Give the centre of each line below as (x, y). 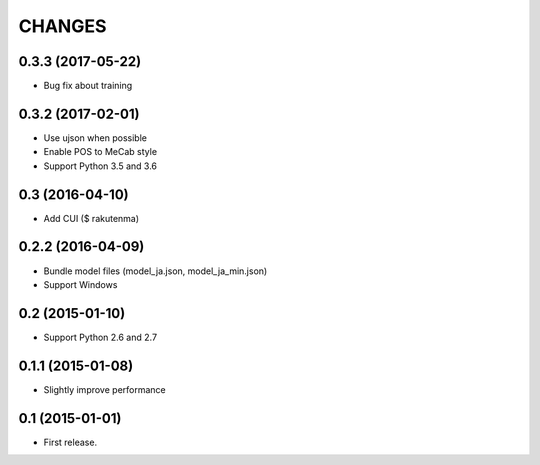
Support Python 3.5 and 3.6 (100, 166)
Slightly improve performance (104, 389)
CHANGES (62, 26)
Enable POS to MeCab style (100, 152)
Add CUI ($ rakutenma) (91, 218)
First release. (70, 442)
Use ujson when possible (95, 137)
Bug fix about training (88, 86)
